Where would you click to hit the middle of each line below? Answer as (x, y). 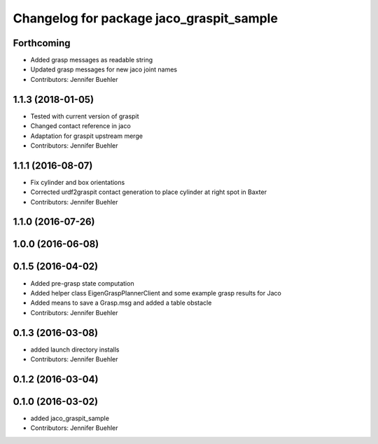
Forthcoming (42, 43)
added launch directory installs (75, 349)
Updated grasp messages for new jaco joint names (104, 69)
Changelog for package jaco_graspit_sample (145, 18)
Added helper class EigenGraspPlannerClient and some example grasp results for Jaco (156, 293)
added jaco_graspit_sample (70, 418)
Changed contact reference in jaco (80, 126)
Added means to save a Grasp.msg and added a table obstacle (121, 303)
